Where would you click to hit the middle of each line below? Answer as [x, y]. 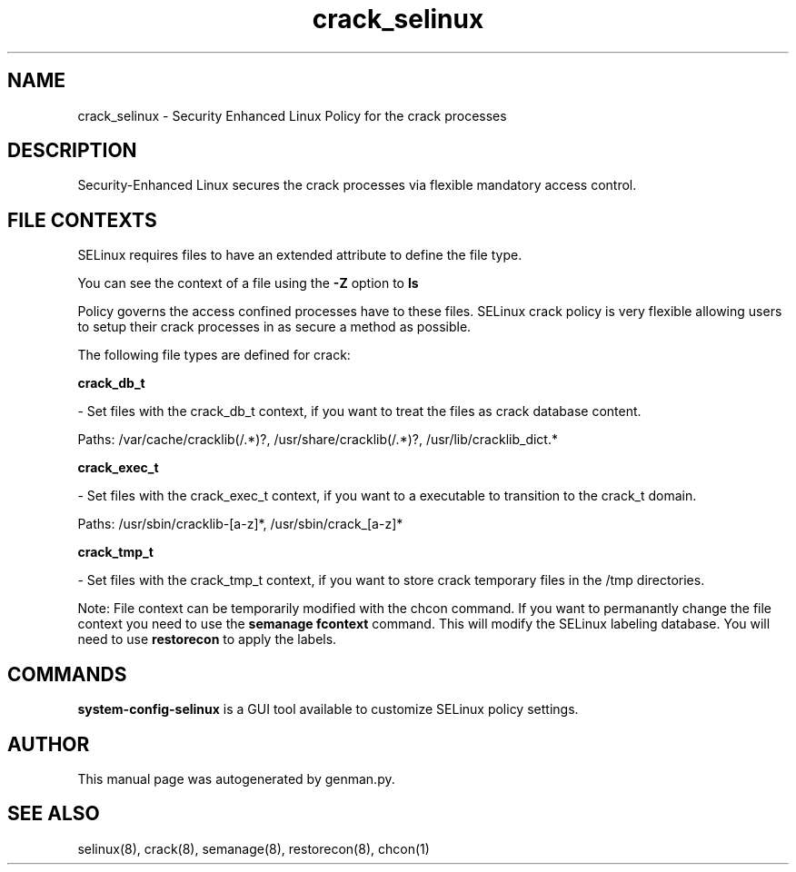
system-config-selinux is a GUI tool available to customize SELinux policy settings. [328, 709]
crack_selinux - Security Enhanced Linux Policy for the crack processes [292, 115]
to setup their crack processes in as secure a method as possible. [274, 327]
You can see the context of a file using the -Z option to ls [248, 283]
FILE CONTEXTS [82, 220]
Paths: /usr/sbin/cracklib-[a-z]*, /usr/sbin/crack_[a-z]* [240, 524]
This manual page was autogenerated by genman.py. [236, 778]
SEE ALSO [54, 814]
